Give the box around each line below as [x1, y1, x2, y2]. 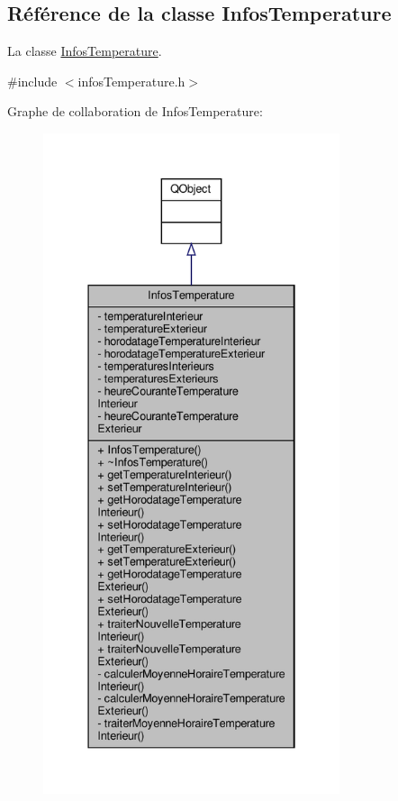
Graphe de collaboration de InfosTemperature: [7, 102, 263, 121]
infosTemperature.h [77, 71, 185, 90]
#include [7, 71, 58, 90]
